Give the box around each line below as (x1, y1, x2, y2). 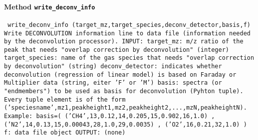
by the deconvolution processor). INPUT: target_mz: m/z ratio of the (4, 38, 244, 45)
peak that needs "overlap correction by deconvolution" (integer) (4, 46, 230, 53)
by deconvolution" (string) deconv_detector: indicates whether (4, 63, 222, 70)
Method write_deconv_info (4, 1, 95, 11)
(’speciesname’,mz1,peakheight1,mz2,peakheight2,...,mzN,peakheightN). (4, 104, 247, 112)
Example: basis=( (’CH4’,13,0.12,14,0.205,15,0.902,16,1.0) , (4, 113, 215, 120)
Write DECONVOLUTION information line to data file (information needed (4, 29, 251, 37)
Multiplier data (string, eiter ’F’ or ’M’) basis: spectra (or (4, 79, 222, 87)
